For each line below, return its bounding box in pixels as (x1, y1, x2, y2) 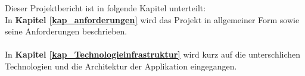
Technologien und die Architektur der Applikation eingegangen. (5, 59, 237, 72)
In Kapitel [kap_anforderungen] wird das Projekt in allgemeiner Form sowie (5, 13, 300, 26)
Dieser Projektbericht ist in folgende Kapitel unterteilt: (5, 2, 206, 14)
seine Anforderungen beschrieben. (5, 25, 127, 37)
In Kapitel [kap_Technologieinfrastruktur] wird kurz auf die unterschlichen (5, 48, 301, 61)
